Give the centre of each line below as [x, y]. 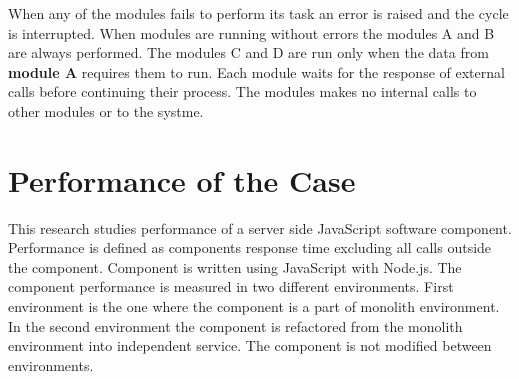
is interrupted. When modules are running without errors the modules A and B [251, 32]
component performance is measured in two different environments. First [231, 286]
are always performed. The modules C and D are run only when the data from [248, 52]
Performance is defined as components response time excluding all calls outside [250, 247]
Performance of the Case [182, 179]
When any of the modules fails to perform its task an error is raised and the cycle [258, 13]
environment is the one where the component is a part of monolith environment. [254, 306]
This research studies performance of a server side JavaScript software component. [260, 227]
